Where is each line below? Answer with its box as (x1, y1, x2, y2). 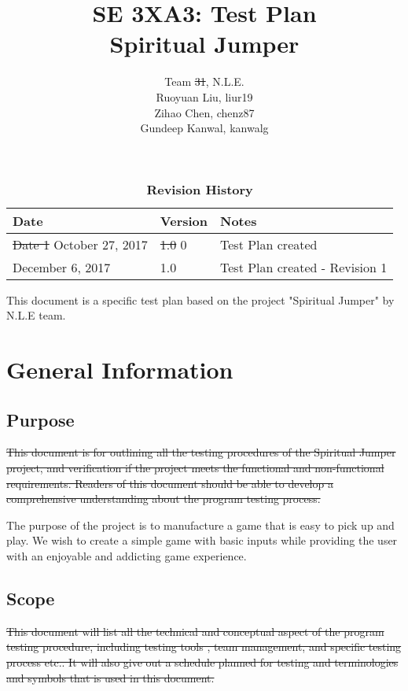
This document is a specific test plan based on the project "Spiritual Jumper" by (6, 291, 395, 308)
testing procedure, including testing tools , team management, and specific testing (6, 638, 402, 655)
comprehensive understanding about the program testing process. (6, 490, 321, 507)
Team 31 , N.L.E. (164, 73, 244, 90)
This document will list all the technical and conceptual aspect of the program (6, 623, 384, 639)
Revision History (146, 179, 253, 198)
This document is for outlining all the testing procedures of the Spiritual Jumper (6, 444, 396, 460)
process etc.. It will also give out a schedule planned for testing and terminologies (6, 654, 399, 670)
